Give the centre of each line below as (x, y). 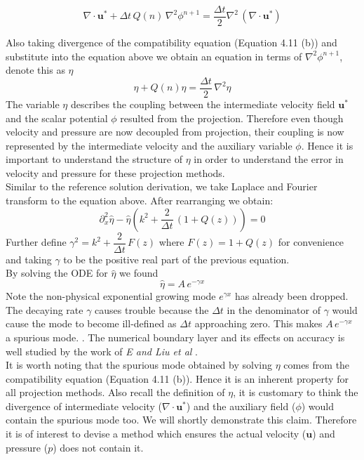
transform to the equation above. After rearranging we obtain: (140, 201)
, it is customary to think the (296, 392)
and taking (29, 259)
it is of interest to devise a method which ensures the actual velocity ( (156, 434)
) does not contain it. (98, 447)
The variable (33, 104)
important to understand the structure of (94, 159)
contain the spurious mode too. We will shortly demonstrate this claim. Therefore (181, 420)
